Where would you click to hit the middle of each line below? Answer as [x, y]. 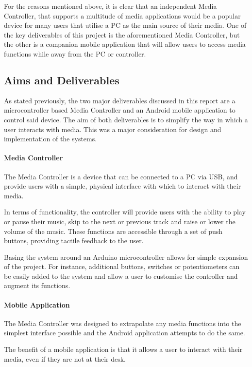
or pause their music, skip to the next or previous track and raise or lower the [120, 221]
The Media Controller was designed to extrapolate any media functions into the [123, 323]
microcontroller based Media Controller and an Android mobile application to [120, 110]
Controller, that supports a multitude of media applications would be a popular [122, 15]
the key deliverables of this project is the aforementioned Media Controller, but [122, 34]
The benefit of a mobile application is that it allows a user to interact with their [123, 349]
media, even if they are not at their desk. [65, 358]
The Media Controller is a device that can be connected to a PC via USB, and [121, 176]
